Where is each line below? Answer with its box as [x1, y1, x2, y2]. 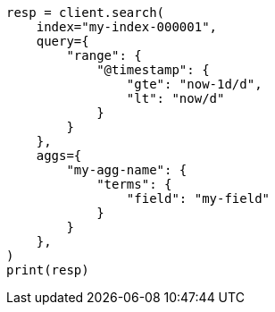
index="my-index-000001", [36, 20, 218, 34]
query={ [36, 34, 89, 48]
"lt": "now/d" [126, 91, 225, 105]
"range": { [66, 48, 142, 63]
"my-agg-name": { [66, 163, 187, 177]
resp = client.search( [6, 5, 165, 20]
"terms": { [96, 177, 172, 191]
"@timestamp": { [96, 63, 210, 77]
